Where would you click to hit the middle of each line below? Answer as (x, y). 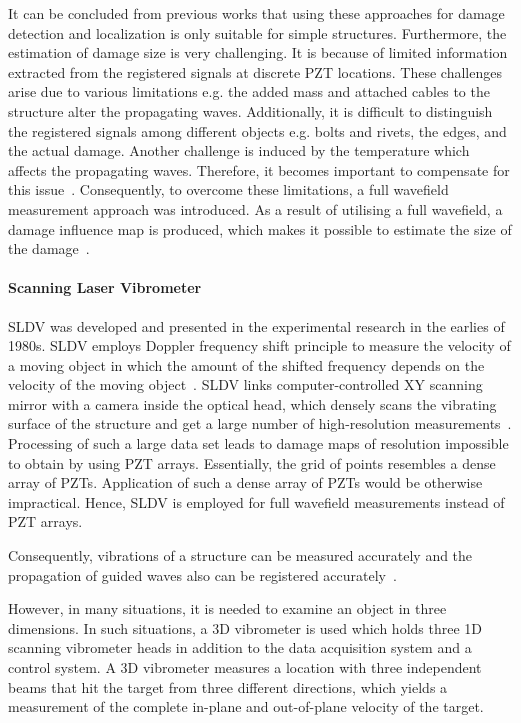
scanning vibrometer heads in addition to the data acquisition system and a (240, 647)
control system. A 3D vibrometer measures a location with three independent (245, 667)
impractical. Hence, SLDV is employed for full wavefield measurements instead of (256, 501)
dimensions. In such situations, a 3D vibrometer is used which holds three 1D (245, 627)
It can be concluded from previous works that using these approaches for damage (256, 13)
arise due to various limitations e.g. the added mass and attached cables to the (249, 91)
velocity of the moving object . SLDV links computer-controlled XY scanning (245, 384)
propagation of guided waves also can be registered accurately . (202, 574)
